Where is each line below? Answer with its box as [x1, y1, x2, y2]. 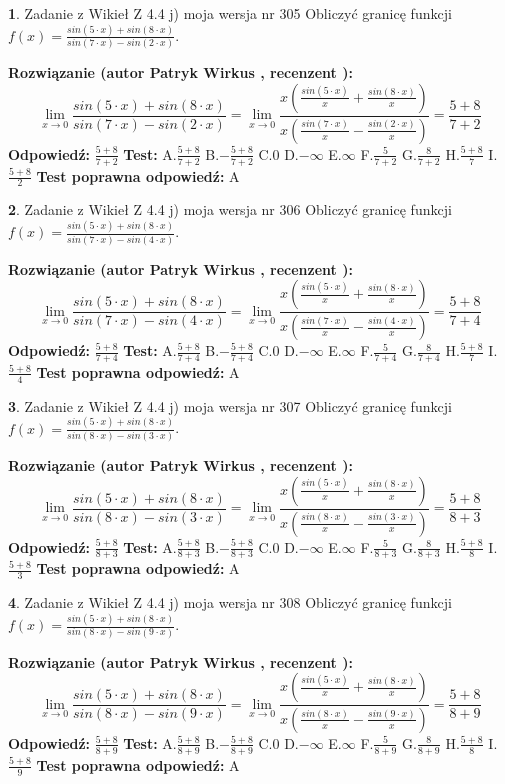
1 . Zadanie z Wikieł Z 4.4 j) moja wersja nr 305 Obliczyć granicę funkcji [8, 3, 452, 23]
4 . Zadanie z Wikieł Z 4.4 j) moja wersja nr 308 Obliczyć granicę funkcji [8, 592, 452, 613]
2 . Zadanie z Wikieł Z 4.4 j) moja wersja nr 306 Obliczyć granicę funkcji [8, 199, 452, 220]
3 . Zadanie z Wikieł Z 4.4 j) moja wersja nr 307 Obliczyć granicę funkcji [8, 395, 452, 416]
